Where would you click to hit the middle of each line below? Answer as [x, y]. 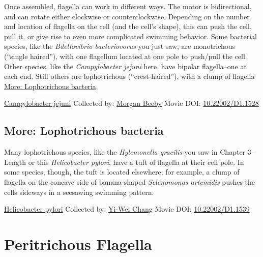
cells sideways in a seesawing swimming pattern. [79, 192]
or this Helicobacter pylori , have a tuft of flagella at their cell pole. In [136, 162]
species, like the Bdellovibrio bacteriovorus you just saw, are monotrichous [120, 46]
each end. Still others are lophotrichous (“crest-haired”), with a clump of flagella [129, 76]
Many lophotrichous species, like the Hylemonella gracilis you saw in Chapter [125, 152]
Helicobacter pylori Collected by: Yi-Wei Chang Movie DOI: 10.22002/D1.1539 [127, 209]
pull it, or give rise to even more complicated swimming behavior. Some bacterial [130, 36]
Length [15, 162]
